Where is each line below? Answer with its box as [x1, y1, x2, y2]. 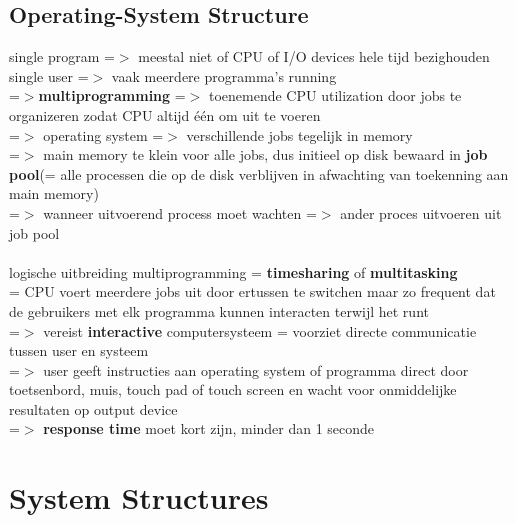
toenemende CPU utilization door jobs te [208, 85, 462, 106]
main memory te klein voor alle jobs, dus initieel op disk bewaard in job [43, 144, 488, 165]
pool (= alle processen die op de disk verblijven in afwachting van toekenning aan [9, 163, 509, 184]
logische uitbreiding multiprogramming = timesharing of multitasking [9, 261, 458, 282]
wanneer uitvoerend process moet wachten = [43, 202, 317, 223]
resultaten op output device [9, 398, 178, 419]
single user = [9, 65, 89, 86]
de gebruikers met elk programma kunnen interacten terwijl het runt [9, 300, 429, 321]
